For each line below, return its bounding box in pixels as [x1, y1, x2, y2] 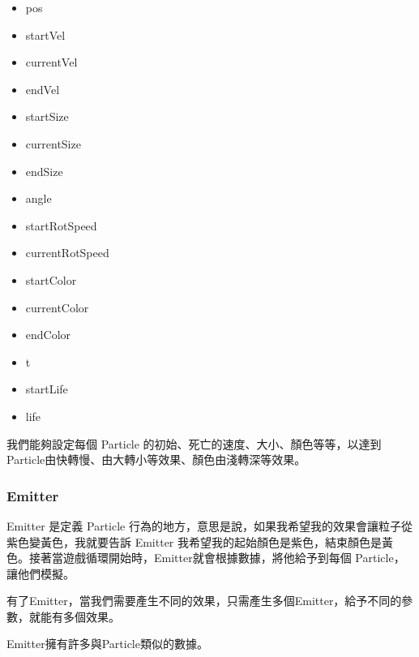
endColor [25, 326, 71, 343]
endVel [25, 80, 60, 97]
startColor [25, 271, 77, 288]
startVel [25, 26, 66, 43]
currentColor [25, 298, 89, 316]
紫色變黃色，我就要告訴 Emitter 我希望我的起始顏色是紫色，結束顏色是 [6, 533, 383, 550]
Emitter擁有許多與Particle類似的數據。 [6, 635, 208, 652]
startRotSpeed [25, 217, 97, 234]
